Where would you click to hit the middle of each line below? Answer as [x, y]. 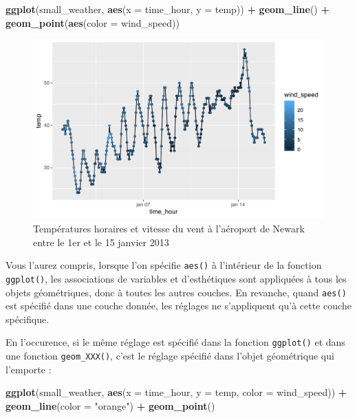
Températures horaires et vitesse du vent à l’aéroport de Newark [169, 229]
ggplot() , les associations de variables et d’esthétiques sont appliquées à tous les [176, 278]
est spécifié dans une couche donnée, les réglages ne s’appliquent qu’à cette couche [178, 306]
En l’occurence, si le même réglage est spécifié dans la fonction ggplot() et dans [175, 342]
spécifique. [28, 319]
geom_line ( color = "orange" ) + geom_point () [110, 405]
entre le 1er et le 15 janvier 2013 [101, 242]
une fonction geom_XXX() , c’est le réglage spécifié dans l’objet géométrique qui [170, 356]
